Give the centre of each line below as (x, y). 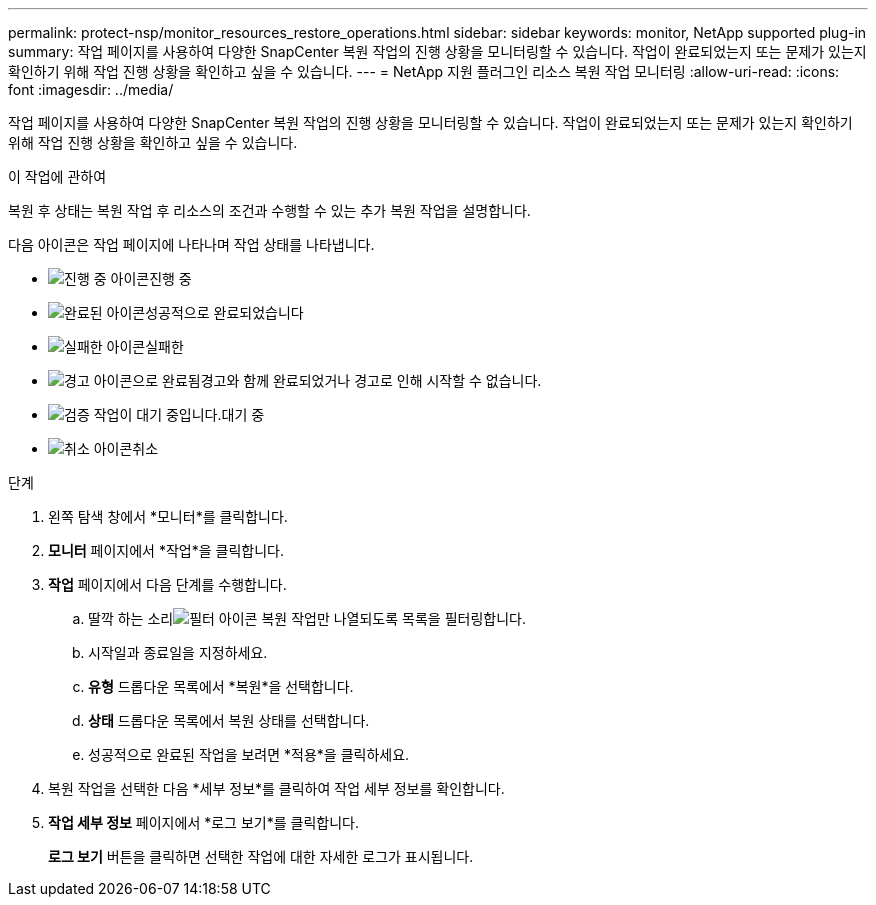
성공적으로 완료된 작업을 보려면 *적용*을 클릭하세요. (249, 754)
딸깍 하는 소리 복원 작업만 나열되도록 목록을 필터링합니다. (307, 618)
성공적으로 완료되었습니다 (224, 312)
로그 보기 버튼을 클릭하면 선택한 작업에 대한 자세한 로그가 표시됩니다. (261, 856)
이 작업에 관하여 (57, 176)
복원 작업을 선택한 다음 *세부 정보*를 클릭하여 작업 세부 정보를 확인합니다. (276, 788)
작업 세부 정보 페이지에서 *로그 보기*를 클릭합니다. (203, 822)
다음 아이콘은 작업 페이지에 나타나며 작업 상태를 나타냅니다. (191, 244)
